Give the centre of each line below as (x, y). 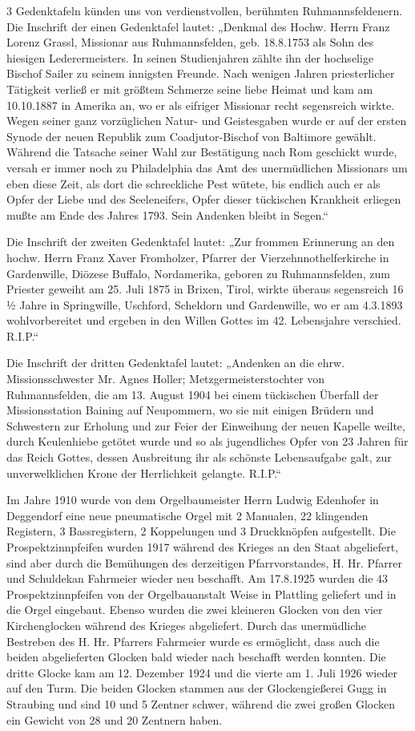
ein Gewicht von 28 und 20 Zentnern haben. (115, 719)
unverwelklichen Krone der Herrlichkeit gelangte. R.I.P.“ (144, 473)
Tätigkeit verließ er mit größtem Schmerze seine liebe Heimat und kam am (190, 89)
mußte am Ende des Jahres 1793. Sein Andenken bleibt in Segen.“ (167, 214)
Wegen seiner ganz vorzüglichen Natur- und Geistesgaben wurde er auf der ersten (207, 121)
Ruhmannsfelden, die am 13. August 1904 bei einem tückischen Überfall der (193, 394)
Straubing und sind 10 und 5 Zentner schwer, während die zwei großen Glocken (201, 703)
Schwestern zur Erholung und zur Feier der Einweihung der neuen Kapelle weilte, (206, 425)
